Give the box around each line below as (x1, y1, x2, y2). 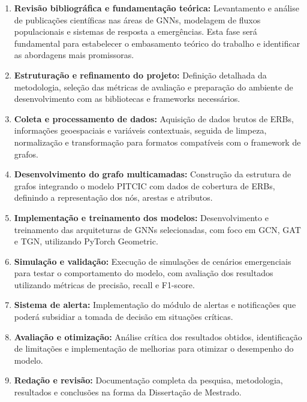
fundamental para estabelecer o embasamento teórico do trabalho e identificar (14, 37, 300, 49)
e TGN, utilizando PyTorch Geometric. (14, 235, 158, 247)
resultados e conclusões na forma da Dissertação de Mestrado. (14, 386, 242, 398)
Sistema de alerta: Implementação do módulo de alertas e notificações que (14, 298, 296, 311)
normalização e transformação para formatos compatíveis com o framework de (14, 135, 301, 148)
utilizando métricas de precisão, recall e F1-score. (14, 278, 195, 291)
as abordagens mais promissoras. (14, 49, 134, 61)
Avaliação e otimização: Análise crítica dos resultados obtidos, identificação (14, 330, 302, 343)
